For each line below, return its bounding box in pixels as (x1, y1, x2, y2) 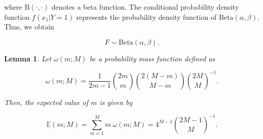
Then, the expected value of (4, 96, 88, 107)
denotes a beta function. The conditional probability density (51, 2, 239, 12)
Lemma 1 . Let (4, 53, 51, 63)
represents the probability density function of (76, 11, 217, 22)
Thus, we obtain (4, 21, 54, 32)
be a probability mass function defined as (89, 53, 215, 63)
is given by (100, 96, 133, 107)
